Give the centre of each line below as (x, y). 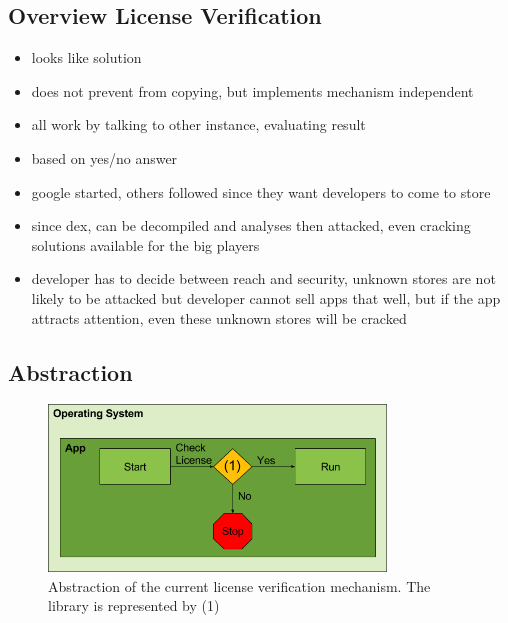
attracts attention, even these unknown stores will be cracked (219, 317)
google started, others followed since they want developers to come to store (261, 191)
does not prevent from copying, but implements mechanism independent (252, 90)
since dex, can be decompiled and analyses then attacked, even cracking (251, 225)
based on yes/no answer (104, 157)
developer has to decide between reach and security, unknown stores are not (263, 278)
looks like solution (86, 57)
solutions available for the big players (145, 244)
